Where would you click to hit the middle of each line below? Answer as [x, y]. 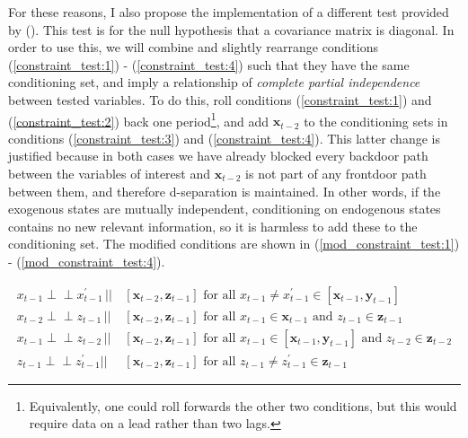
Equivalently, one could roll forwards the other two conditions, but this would [243, 405]
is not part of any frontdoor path [336, 173]
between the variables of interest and [109, 173]
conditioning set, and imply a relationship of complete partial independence [214, 82]
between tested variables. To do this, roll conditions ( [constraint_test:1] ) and [220, 99]
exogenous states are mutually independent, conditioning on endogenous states [225, 209]
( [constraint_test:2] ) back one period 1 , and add [139, 119]
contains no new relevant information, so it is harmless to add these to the [213, 226]
